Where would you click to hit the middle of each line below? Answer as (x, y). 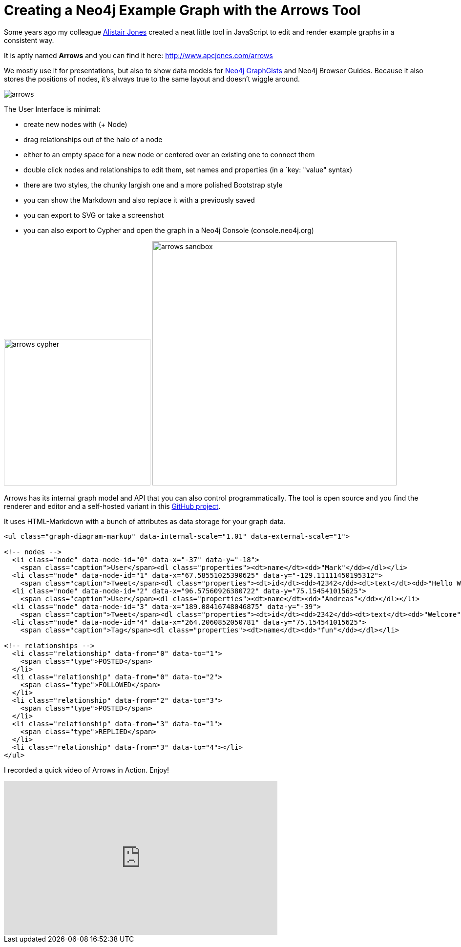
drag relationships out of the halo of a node (93, 139)
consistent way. (29, 40)
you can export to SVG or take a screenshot (94, 215)
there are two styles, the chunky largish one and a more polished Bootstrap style (153, 185)
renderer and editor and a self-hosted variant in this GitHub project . (112, 506)
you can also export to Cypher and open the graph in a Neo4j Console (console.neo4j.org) (169, 230)
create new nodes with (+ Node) (75, 124)
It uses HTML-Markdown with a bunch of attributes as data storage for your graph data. (145, 521)
